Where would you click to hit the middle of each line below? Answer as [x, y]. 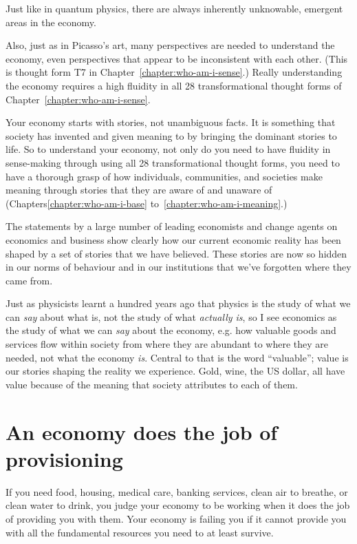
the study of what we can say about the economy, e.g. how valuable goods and [171, 330]
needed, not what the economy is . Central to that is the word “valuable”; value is [177, 357]
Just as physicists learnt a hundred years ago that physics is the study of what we [178, 303]
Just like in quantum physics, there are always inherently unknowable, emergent [174, 8]
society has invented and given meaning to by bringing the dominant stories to [171, 135]
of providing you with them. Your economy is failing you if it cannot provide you [176, 518]
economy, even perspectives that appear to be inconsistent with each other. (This [177, 58]
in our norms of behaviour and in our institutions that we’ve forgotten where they [178, 267]
